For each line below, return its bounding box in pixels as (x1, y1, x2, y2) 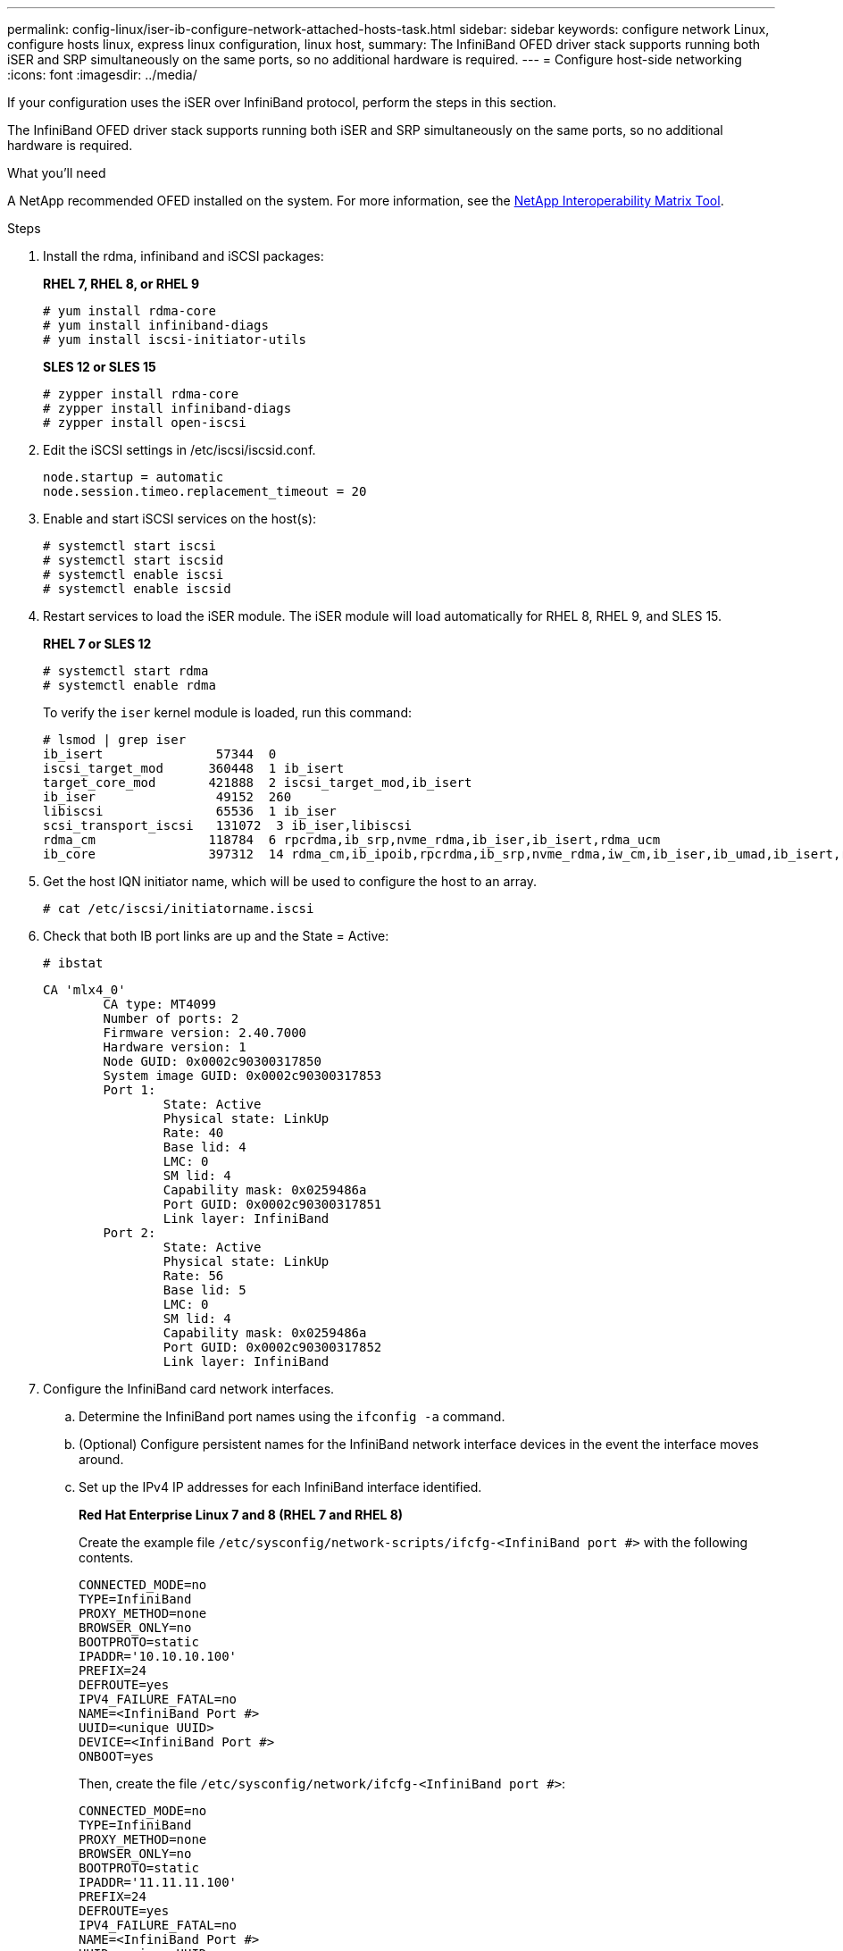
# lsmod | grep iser (43, 733, 187, 747)
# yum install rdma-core (43, 304, 216, 318)
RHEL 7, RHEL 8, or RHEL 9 (43, 276, 200, 291)
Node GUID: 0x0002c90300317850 (103, 1054, 321, 1068)
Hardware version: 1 (103, 1040, 246, 1054)
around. (79, 1452, 124, 1467)
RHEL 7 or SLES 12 (43, 636, 152, 651)
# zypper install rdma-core (43, 387, 239, 401)
